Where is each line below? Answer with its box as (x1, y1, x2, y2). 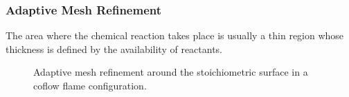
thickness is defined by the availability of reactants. (6, 41, 223, 56)
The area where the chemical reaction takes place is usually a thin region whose (6, 28, 344, 43)
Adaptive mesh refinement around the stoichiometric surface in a (33, 65, 308, 79)
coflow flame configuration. (33, 78, 147, 92)
